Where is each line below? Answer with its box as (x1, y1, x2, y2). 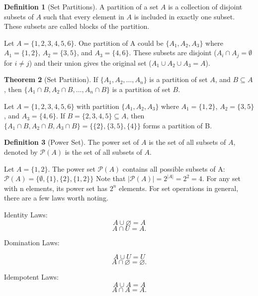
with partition (77, 100, 119, 111)
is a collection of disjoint (168, 1, 243, 11)
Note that (95, 173, 126, 184)
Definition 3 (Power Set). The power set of (4, 137, 139, 147)
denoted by (4, 146, 38, 157)
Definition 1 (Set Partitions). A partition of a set (4, 1, 159, 11)
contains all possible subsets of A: (122, 163, 225, 174)
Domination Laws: (4, 237, 60, 247)
